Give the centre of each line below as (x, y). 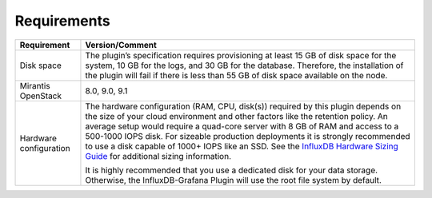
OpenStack (41, 96)
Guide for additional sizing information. (158, 156)
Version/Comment (121, 45)
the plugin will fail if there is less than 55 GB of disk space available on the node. (236, 75)
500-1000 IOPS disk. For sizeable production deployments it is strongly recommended (248, 136)
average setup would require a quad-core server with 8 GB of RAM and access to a (242, 126)
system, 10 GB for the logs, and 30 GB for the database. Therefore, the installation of (244, 65)
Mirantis (35, 85)
